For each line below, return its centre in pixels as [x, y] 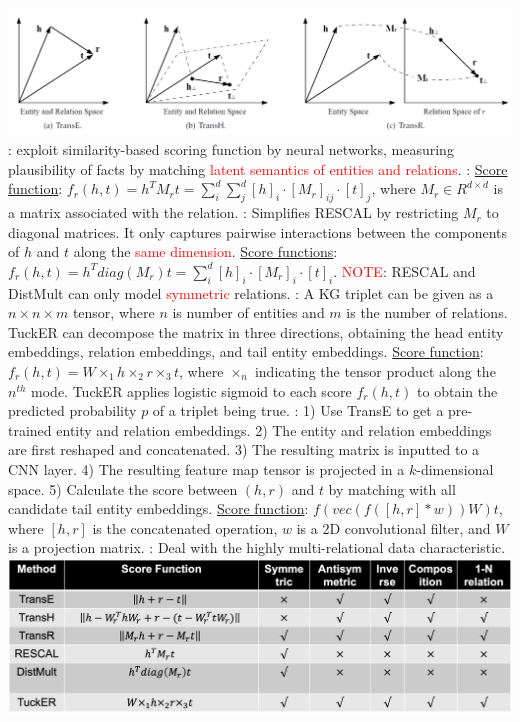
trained [30, 429]
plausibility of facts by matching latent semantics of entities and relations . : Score [258, 168]
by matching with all [392, 488]
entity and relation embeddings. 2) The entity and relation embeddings [274, 429]
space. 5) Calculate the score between [123, 488]
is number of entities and [248, 312]
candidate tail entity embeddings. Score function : [158, 508]
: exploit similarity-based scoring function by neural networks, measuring [231, 149]
